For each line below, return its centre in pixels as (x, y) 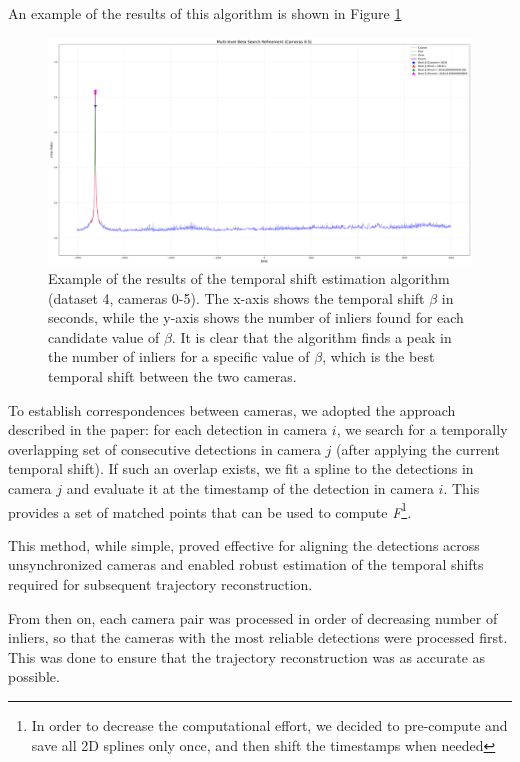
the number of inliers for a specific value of (179, 356)
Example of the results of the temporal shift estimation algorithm (249, 278)
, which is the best (378, 356)
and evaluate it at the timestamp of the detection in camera (250, 488)
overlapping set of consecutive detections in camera (164, 448)
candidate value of (104, 336)
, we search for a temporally (422, 429)
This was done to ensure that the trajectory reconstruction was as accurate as (247, 656)
